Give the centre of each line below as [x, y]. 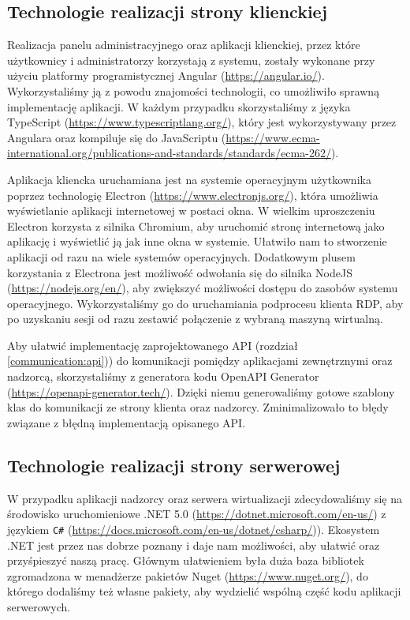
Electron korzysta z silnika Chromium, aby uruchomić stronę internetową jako [196, 225]
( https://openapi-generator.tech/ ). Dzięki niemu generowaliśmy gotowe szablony [201, 391]
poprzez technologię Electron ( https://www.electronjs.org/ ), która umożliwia [193, 195]
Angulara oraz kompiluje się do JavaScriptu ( [117, 137]
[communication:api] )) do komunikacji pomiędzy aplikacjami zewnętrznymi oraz [200, 361]
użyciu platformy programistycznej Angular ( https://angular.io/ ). [166, 75]
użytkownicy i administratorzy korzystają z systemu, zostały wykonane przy [191, 60]
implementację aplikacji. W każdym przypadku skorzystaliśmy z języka [179, 106]
